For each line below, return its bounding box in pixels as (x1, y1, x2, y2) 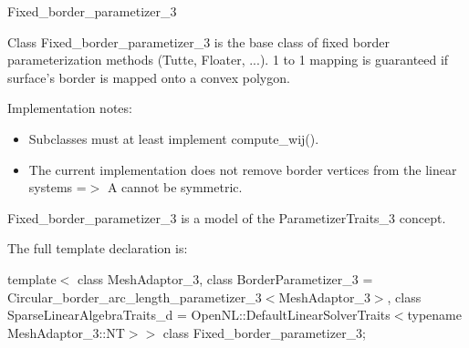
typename (407, 305, 462, 324)
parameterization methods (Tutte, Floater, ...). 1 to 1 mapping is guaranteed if (7, 50, 449, 69)
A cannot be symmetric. (107, 178, 243, 197)
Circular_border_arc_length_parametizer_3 (7, 287, 262, 306)
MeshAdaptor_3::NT (7, 322, 125, 342)
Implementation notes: (7, 98, 132, 118)
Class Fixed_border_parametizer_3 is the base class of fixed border (7, 32, 390, 51)
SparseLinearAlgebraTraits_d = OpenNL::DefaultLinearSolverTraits (7, 305, 391, 324)
